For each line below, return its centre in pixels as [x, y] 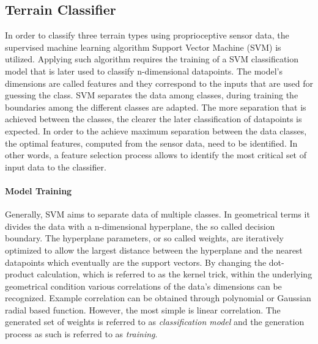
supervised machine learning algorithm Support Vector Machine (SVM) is [143, 47]
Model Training [39, 190]
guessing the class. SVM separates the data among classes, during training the [152, 95]
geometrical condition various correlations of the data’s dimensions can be [143, 286]
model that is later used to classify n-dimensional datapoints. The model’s [144, 71]
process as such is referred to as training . [81, 334]
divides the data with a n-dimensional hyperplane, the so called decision [140, 226]
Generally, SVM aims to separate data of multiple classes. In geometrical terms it [157, 214]
